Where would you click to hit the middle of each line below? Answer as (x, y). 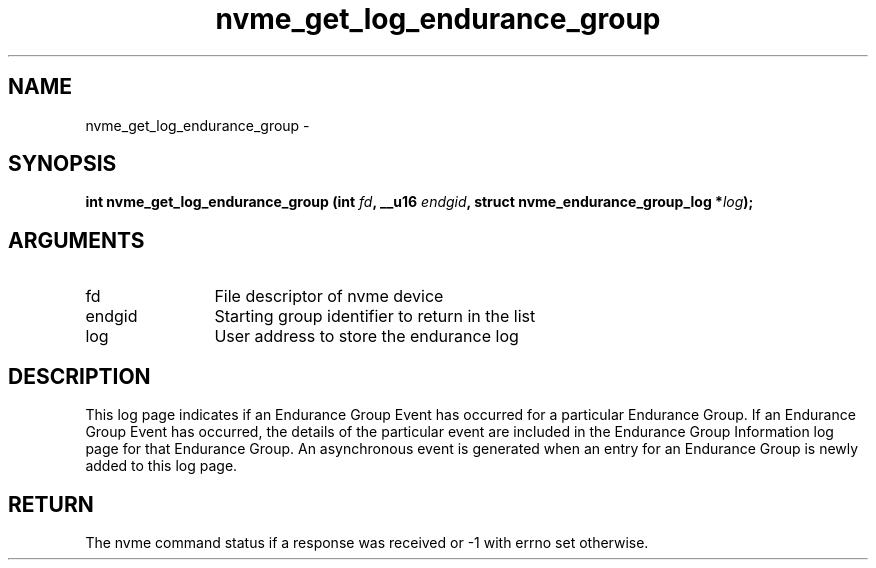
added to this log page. (161, 466)
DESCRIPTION (79, 376)
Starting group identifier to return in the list (375, 316)
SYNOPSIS (62, 164)
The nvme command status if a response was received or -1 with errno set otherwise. (367, 542)
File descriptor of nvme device (329, 296)
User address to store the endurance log (366, 336)
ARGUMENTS (76, 240)
